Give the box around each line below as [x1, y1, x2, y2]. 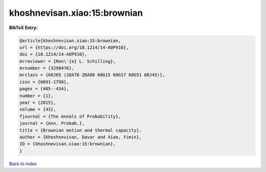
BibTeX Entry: [9, 25, 38, 31]
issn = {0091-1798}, [19, 79, 69, 85]
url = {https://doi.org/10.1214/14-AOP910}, [19, 44, 129, 50]
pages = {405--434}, [19, 86, 69, 92]
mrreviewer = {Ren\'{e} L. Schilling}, [19, 58, 116, 64]
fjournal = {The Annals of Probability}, [19, 113, 121, 119]
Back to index [9, 161, 37, 167]
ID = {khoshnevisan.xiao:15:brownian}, [19, 141, 116, 147]
